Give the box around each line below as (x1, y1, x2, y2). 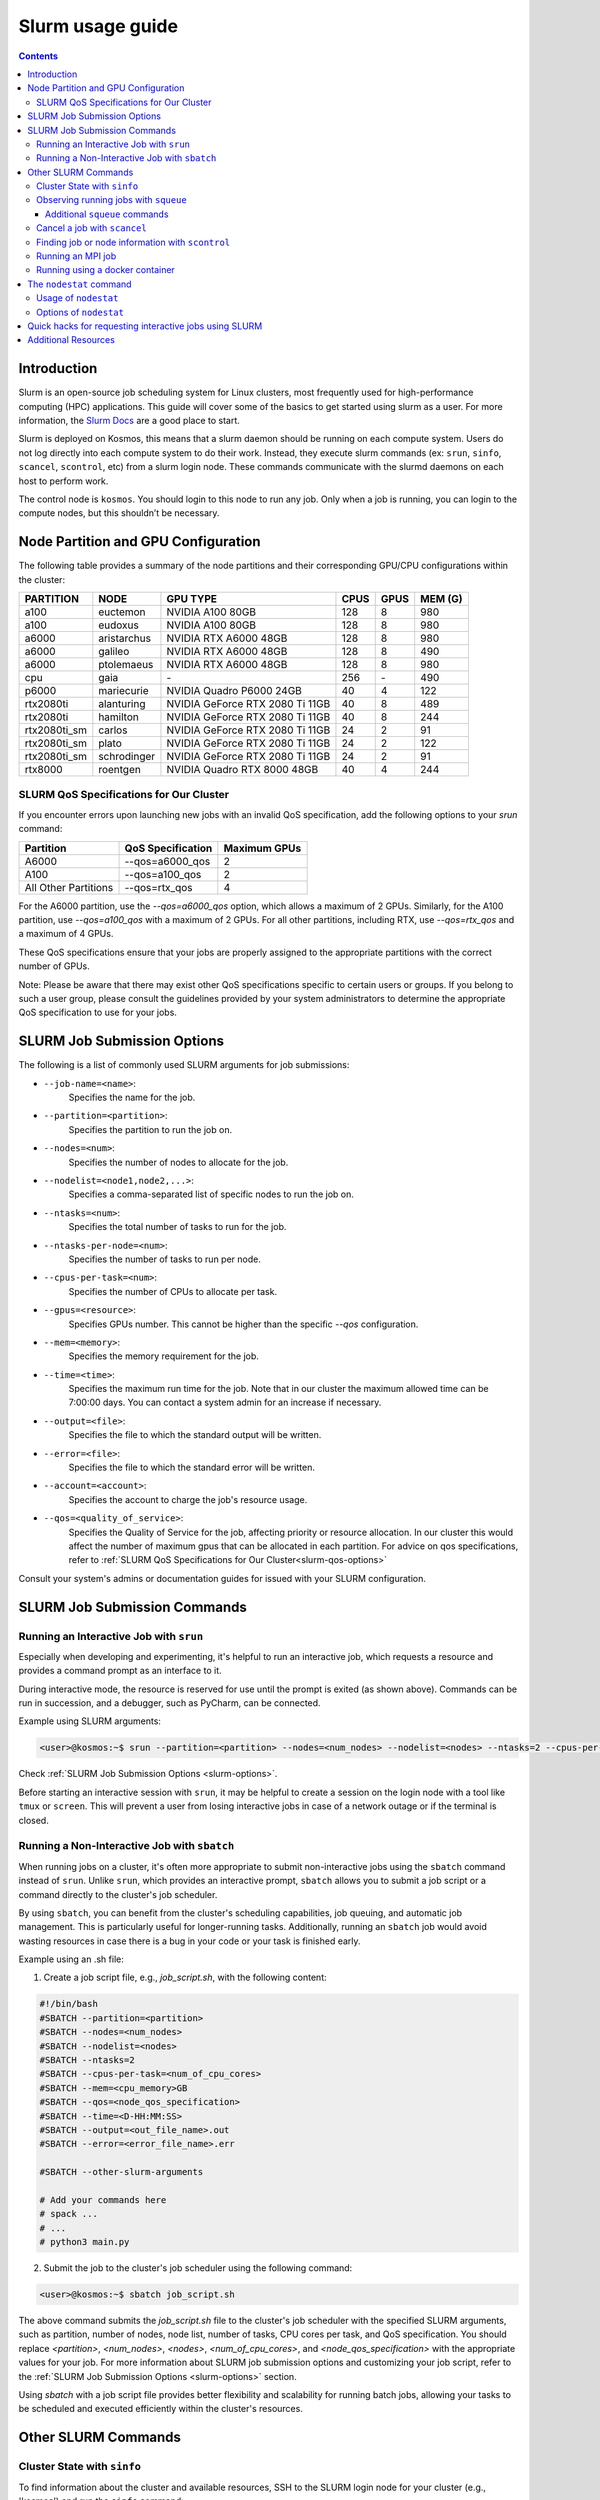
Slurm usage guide (18, 15, 179, 37)
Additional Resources (27, 334, 115, 346)
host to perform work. (18, 475, 109, 487)
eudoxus (98, 618, 139, 632)
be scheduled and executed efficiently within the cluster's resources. (18, 2403, 304, 2415)
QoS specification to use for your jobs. (18, 1006, 177, 1019)
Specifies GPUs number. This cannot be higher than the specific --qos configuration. (68, 1318, 419, 1330)
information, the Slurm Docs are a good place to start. (18, 415, 240, 427)
